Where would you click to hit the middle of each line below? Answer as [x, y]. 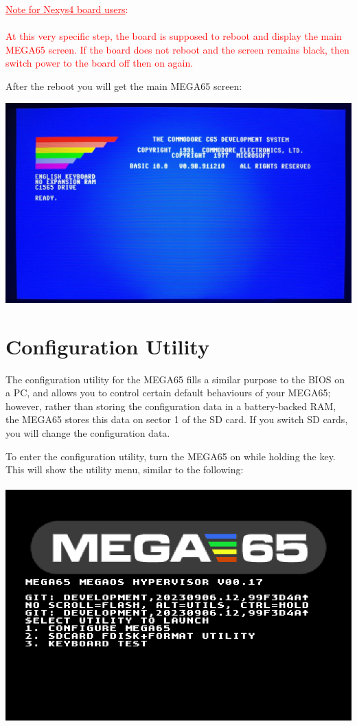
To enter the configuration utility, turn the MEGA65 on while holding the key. [171, 456]
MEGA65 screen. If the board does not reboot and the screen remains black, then [177, 49]
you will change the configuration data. [88, 433]
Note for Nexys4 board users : [67, 9]
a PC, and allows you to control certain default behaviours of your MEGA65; [168, 393]
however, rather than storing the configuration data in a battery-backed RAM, [171, 406]
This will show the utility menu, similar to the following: [125, 469]
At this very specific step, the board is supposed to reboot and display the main [174, 36]
